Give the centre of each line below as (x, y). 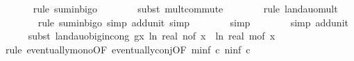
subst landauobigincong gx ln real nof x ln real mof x (152, 36)
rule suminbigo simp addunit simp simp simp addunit (193, 22)
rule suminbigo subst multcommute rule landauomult (185, 8)
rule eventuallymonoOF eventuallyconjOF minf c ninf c (128, 49)
